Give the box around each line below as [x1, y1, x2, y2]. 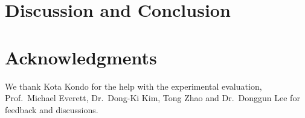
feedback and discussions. [5, 103, 98, 116]
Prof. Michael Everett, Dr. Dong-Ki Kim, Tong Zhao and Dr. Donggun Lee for [5, 92, 300, 104]
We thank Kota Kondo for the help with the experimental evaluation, [5, 79, 262, 92]
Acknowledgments [5, 45, 157, 69]
